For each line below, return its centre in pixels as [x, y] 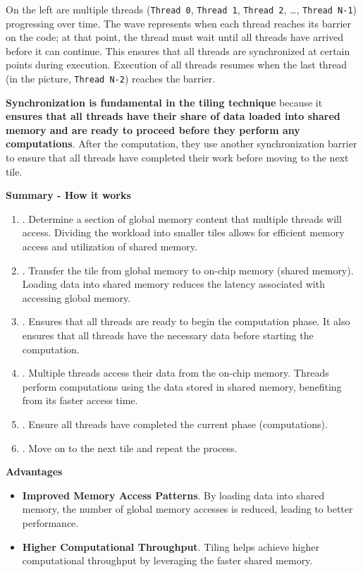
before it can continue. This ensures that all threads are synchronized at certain [178, 50]
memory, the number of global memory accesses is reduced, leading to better [187, 509]
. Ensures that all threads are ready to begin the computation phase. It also [186, 321]
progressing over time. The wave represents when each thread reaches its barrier [178, 23]
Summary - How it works [68, 195]
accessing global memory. [76, 297]
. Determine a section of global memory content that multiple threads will [182, 218]
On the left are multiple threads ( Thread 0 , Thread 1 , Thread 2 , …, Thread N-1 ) [181, 9]
